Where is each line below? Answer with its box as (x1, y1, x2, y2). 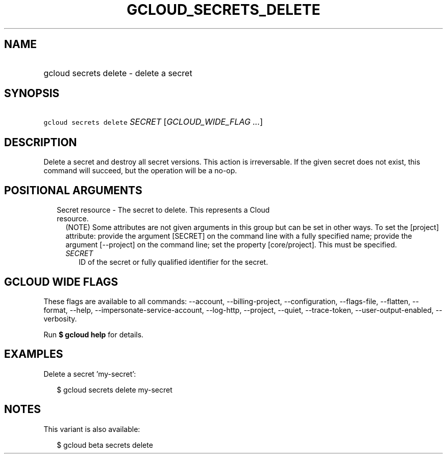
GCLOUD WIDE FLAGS (4, 275, 118, 288)
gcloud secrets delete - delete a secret (43, 67, 192, 78)
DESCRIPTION (4, 135, 77, 149)
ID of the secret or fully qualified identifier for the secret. (79, 258, 268, 267)
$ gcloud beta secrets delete (57, 440, 153, 449)
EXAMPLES (4, 348, 63, 361)
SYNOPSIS (4, 87, 60, 100)
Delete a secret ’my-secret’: (43, 369, 136, 378)
